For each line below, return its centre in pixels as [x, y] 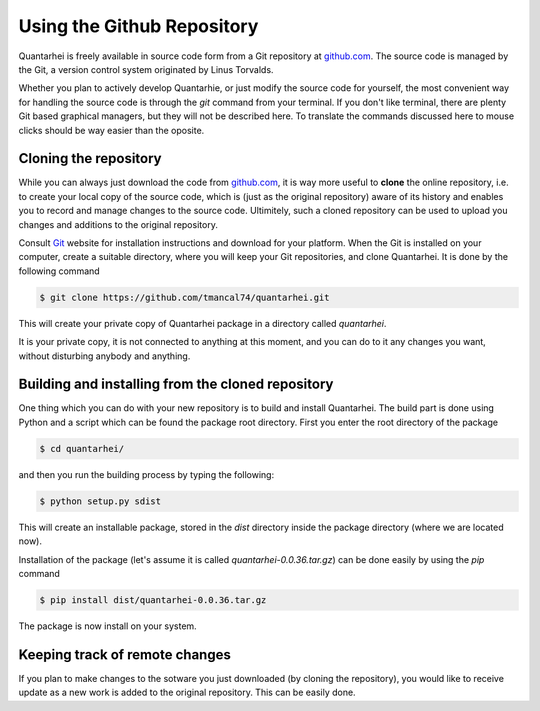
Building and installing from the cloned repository [176, 384]
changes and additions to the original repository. [118, 224]
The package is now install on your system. [107, 626]
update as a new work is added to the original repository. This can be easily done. [187, 692]
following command [59, 271]
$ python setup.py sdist [100, 501]
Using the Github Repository [138, 26]
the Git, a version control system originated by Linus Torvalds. [146, 69]
